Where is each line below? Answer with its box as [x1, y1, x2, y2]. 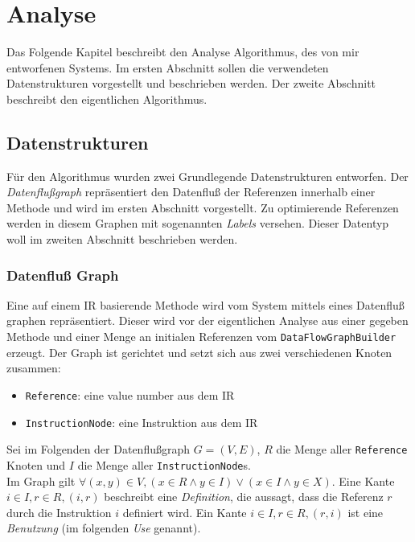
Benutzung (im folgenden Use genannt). [6, 519, 201, 536]
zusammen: [6, 359, 61, 376]
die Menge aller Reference [276, 441, 408, 458]
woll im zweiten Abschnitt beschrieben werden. [6, 231, 238, 248]
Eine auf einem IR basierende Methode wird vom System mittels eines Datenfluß [6, 296, 405, 313]
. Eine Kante [331, 472, 395, 489]
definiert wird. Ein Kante [122, 503, 247, 520]
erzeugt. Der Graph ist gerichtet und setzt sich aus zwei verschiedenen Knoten [6, 343, 392, 360]
